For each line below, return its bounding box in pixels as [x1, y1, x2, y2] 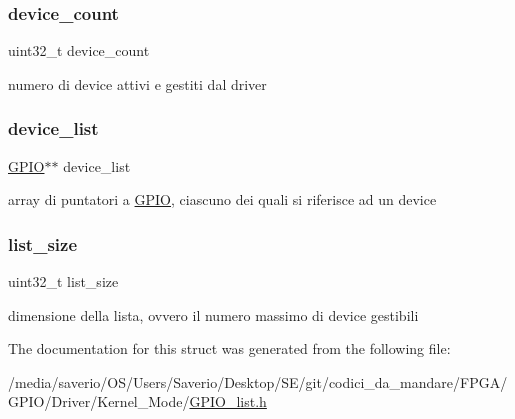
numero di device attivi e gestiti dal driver [8, 73, 267, 94]
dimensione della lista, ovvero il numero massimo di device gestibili [8, 304, 419, 325]
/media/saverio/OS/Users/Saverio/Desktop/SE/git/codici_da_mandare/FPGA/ [8, 371, 508, 392]
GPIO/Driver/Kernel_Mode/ [8, 391, 190, 412]
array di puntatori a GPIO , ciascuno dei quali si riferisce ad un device [8, 189, 437, 210]
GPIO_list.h [189, 391, 267, 412]
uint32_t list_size [8, 271, 119, 292]
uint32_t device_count [8, 40, 150, 61]
